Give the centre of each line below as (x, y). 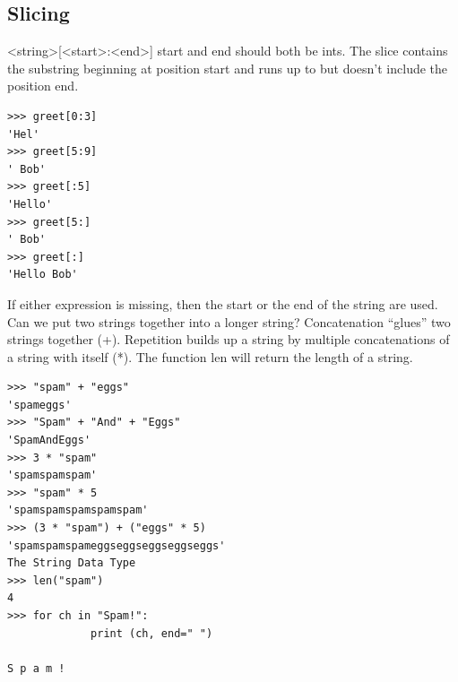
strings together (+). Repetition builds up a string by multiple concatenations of (229, 339)
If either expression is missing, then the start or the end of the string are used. (223, 303)
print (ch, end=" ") (152, 633)
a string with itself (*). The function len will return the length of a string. (210, 356)
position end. (43, 86)
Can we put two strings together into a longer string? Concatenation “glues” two (229, 321)
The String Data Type (72, 563)
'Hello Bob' (43, 275)
